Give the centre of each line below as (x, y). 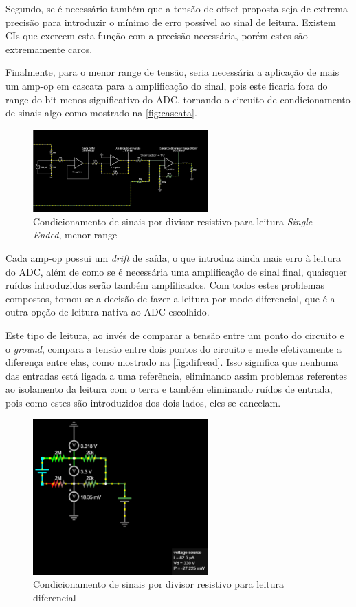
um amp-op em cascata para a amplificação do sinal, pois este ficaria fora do (167, 85)
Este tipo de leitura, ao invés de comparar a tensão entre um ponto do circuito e (175, 335)
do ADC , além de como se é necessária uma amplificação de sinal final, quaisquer (176, 271)
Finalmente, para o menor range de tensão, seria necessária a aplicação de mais (173, 72)
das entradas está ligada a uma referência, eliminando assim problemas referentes (176, 375)
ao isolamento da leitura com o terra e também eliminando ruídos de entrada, (169, 389)
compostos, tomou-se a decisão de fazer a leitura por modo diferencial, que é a (170, 298)
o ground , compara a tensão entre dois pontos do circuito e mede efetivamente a (174, 348)
